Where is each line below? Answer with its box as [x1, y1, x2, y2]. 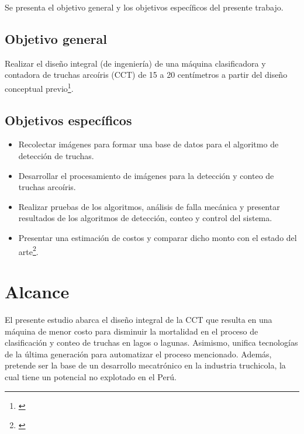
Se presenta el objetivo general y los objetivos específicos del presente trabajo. [5, 1, 284, 13]
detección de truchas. [18, 150, 94, 162]
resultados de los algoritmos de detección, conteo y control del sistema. [18, 212, 272, 224]
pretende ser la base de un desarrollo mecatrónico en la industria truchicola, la [5, 359, 286, 371]
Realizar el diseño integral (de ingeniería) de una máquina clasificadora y [5, 57, 266, 69]
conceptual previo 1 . [5, 80, 74, 94]
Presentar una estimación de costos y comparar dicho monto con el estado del [18, 232, 297, 243]
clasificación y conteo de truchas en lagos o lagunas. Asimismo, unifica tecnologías [5, 336, 298, 349]
